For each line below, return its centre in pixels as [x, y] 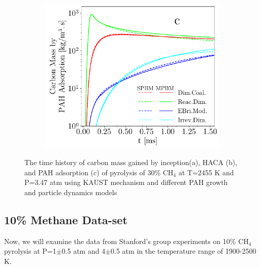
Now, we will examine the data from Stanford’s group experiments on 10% [120, 241]
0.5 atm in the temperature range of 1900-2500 [184, 251]
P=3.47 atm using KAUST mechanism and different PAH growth [126, 182]
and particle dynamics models [71, 192]
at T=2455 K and [206, 172]
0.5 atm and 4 [84, 251]
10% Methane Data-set [66, 219]
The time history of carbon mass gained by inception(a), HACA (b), [131, 162]
